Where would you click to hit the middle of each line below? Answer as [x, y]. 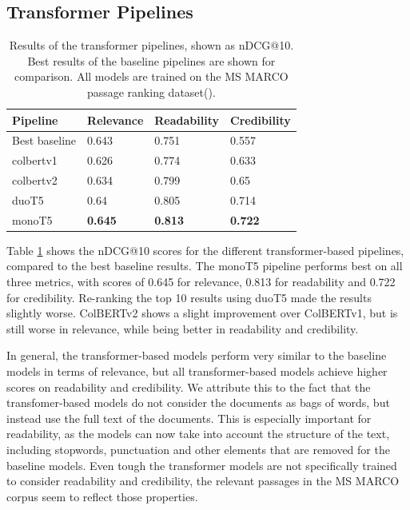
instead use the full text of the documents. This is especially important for [189, 418]
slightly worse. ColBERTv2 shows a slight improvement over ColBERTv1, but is [202, 313]
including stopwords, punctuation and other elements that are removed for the [198, 450]
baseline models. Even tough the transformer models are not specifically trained [202, 465]
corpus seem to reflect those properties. [102, 496]
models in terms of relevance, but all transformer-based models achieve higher [197, 371]
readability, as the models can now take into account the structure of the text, [198, 434]
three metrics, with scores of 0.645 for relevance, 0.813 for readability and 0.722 [201, 282]
